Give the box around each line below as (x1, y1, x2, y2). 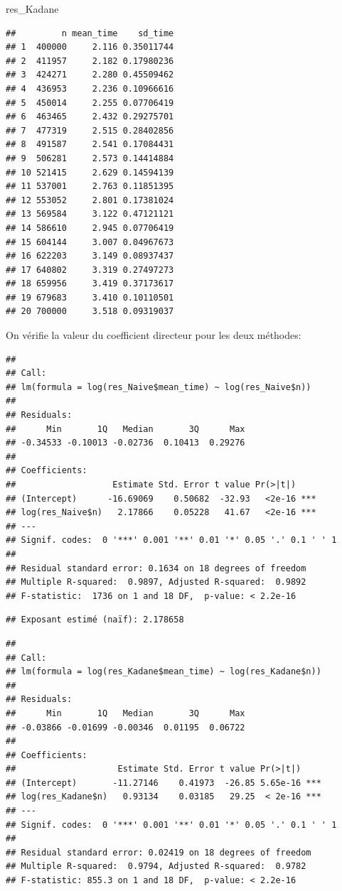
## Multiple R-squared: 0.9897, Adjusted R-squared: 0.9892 (6, 577, 306, 588)
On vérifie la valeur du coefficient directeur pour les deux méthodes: (6, 328, 301, 342)
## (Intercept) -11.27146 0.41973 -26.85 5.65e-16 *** (6, 777, 321, 788)
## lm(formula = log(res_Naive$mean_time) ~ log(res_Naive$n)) (6, 382, 311, 392)
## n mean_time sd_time (6, 28, 174, 38)
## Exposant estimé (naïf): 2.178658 (6, 615, 184, 625)
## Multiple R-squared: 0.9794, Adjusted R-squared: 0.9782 (6, 861, 306, 872)
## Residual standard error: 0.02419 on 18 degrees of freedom (6, 847, 311, 858)
